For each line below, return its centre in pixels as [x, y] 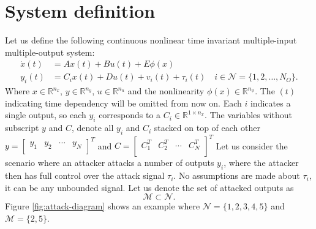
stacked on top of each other [207, 128]
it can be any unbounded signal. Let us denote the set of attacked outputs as [149, 187]
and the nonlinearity [166, 91]
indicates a [270, 103]
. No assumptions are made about [237, 175]
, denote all [92, 128]
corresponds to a [130, 115]
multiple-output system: [50, 52]
